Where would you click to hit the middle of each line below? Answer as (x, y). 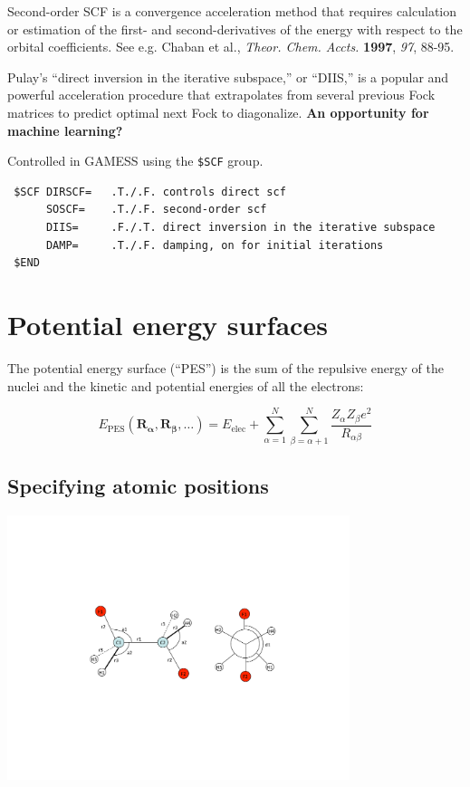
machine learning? (65, 130)
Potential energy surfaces (168, 324)
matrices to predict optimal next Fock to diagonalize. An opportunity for (218, 112)
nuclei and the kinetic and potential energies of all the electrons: (186, 385)
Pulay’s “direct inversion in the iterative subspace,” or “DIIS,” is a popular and (228, 77)
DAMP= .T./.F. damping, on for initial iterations (215, 245)
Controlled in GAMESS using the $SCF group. (135, 161)
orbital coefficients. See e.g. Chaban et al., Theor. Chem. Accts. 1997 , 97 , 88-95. (231, 47)
